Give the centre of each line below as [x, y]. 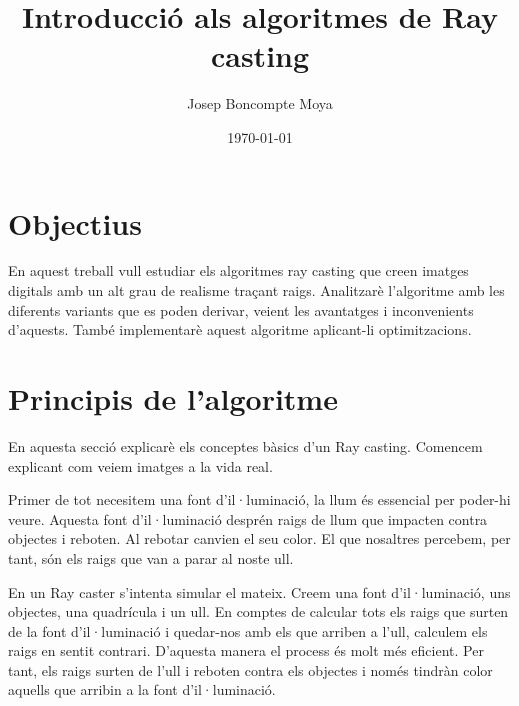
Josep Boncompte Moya [260, 103]
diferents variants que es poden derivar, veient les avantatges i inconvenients [241, 309]
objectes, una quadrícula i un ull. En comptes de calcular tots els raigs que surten [258, 611]
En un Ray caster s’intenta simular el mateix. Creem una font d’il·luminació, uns [259, 591]
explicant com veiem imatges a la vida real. [140, 465]
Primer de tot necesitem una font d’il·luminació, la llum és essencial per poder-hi [259, 499]
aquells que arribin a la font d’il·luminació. [142, 689]
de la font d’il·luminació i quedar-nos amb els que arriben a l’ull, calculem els [248, 630]
